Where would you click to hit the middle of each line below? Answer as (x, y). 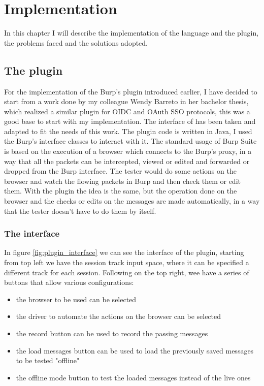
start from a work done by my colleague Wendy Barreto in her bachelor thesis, (126, 101)
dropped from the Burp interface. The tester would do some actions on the (120, 171)
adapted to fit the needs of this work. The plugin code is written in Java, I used (128, 131)
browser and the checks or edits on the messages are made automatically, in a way (132, 201)
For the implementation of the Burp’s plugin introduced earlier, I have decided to (131, 91)
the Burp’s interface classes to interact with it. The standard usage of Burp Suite (130, 141)
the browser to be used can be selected (76, 299)
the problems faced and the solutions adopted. (76, 42)
